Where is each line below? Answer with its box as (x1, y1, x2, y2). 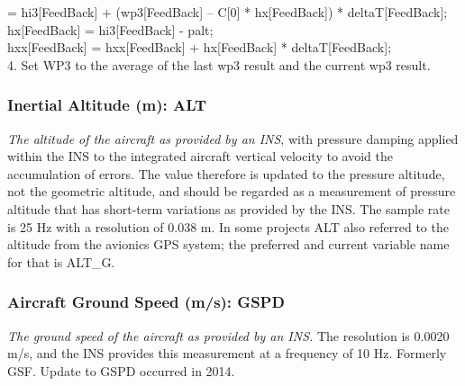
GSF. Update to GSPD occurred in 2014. (7, 361, 235, 380)
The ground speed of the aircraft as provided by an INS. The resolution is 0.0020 (7, 326, 450, 345)
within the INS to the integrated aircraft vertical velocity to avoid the (7, 147, 393, 166)
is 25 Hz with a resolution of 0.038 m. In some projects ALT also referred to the (7, 217, 449, 236)
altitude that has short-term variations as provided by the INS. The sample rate (7, 199, 450, 218)
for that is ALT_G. (7, 252, 115, 271)
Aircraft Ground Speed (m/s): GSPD (7, 291, 285, 313)
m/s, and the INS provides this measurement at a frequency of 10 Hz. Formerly (7, 344, 447, 363)
